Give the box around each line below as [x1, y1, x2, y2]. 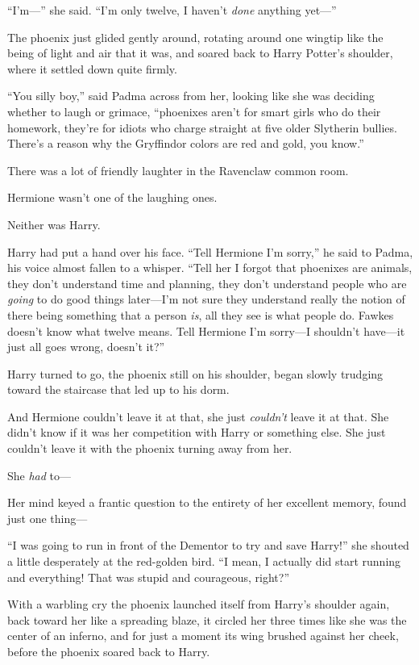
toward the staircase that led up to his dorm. [7, 381, 230, 398]
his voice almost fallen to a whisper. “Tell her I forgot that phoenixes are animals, [7, 259, 413, 276]
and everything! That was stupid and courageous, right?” [7, 568, 289, 585]
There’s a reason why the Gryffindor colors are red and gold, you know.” [7, 135, 364, 152]
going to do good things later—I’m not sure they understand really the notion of [7, 291, 405, 307]
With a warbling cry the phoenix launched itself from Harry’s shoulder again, [7, 596, 390, 613]
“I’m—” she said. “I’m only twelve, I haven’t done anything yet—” [7, 2, 337, 18]
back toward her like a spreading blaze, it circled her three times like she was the [7, 611, 407, 628]
